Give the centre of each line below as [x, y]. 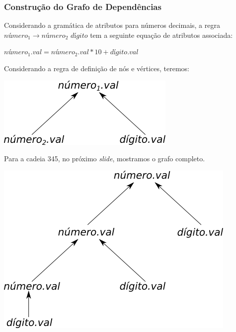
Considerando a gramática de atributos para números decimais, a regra [112, 25]
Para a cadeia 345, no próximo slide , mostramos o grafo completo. [105, 159]
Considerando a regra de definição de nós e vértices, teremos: [97, 68]
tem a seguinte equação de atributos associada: [161, 35]
